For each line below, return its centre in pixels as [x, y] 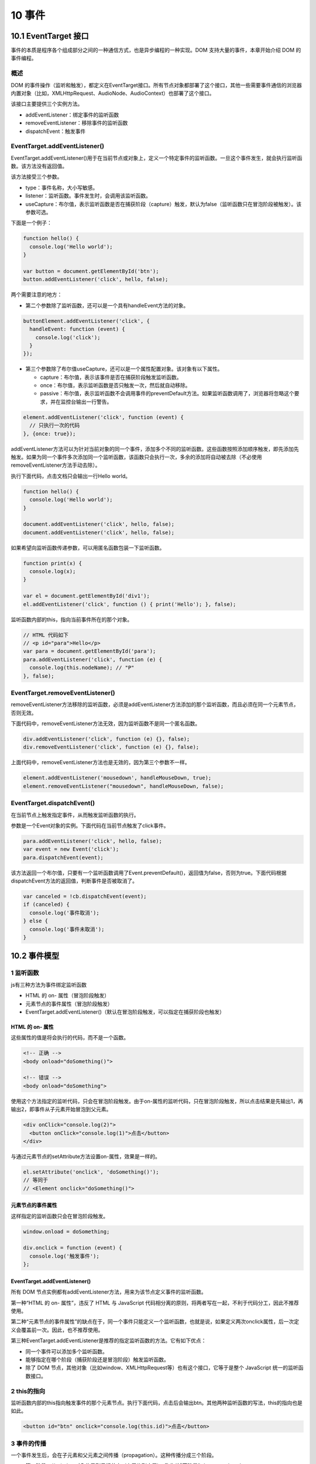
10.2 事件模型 [35, 956]
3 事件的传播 [29, 1444]
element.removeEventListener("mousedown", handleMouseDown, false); [123, 786]
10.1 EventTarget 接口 [50, 36]
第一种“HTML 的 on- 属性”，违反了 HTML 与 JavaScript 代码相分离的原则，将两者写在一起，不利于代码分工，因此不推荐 [155, 1302]
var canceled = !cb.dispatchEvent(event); [85, 897]
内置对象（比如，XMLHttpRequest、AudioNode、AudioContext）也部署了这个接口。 [113, 93]
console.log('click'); [68, 337]
